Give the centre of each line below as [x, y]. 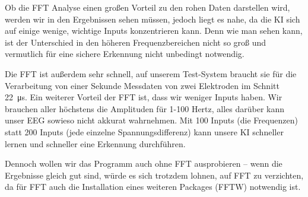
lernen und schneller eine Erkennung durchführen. [95, 143]
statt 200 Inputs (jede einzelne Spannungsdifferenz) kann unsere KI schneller [144, 131]
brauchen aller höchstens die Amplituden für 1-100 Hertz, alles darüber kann [145, 108]
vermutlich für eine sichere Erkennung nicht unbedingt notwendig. [125, 54]
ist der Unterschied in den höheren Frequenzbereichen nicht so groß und [136, 42]
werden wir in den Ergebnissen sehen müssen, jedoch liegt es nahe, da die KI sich [153, 19]
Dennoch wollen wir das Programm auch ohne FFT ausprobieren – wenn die [144, 163]
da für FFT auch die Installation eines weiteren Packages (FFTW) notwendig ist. [153, 187]
